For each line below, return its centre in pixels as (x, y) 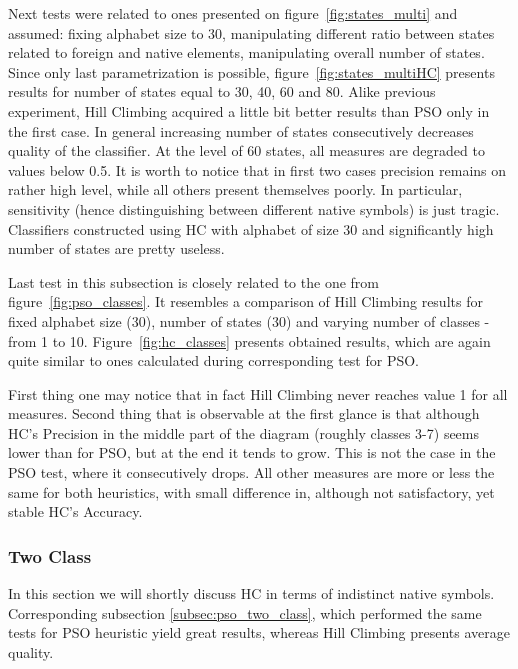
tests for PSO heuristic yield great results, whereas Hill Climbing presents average (259, 632)
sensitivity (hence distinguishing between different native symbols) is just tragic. (254, 208)
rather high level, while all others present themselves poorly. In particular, (235, 189)
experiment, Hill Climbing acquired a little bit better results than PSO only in (249, 110)
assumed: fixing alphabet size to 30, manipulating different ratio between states (251, 32)
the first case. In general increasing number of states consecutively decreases (241, 130)
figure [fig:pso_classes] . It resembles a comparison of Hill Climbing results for (245, 301)
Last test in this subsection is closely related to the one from (193, 281)
